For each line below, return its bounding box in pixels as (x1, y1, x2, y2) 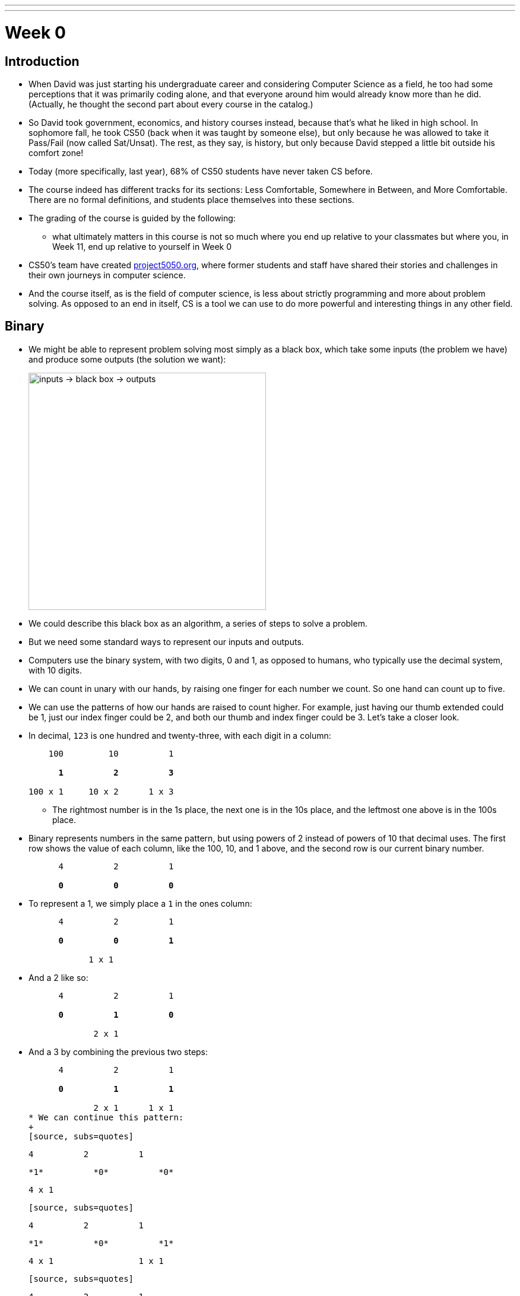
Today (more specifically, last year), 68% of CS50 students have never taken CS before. (28, 166, 373, 176)
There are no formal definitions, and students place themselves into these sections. (28, 194, 354, 205)
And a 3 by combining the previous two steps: (28, 1046, 208, 1057)
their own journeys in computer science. (28, 269, 186, 280)
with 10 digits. (28, 665, 82, 675)
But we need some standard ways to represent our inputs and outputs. (28, 636, 304, 647)
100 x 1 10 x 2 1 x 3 (28, 786, 174, 796)
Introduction (5, 53, 80, 69)
